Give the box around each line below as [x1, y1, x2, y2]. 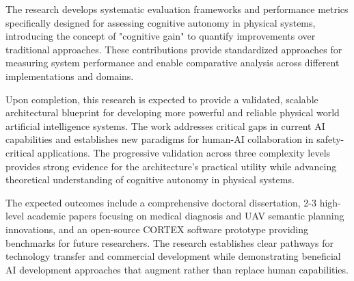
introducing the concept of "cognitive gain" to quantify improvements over [5, 29, 316, 43]
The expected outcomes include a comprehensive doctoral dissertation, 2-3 [5, 195, 316, 209]
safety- [316, 132, 344, 146]
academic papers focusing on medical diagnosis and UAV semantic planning [27, 209, 344, 223]
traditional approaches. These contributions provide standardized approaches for [5, 42, 342, 56]
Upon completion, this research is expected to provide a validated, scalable [5, 92, 318, 106]
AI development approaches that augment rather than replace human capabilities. [5, 262, 349, 276]
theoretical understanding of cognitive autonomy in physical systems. [5, 172, 295, 187]
